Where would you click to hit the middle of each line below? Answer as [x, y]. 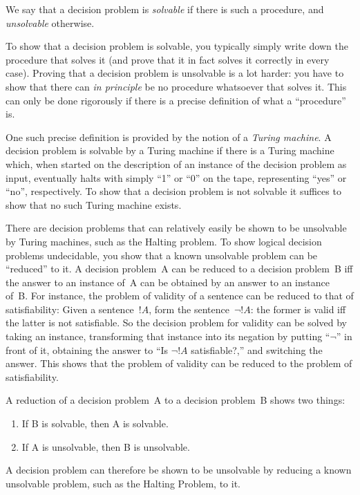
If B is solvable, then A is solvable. [95, 423]
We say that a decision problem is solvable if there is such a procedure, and [165, 9]
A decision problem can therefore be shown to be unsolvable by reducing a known [179, 470]
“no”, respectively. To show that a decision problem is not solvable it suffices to [173, 191]
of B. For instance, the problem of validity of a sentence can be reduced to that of [180, 296]
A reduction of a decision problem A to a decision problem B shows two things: [176, 400]
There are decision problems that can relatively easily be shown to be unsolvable [176, 228]
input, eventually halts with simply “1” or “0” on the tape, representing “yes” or [176, 177]
